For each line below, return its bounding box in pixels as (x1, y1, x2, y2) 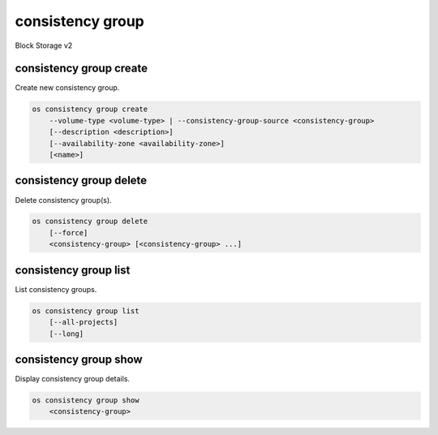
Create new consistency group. (15, 83, 120, 93)
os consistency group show (32, 396, 140, 405)
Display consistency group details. (15, 374, 130, 384)
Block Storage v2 (15, 41, 73, 50)
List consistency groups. (15, 284, 97, 294)
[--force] (49, 228, 88, 237)
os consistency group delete (32, 217, 148, 226)
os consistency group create (32, 105, 148, 114)
